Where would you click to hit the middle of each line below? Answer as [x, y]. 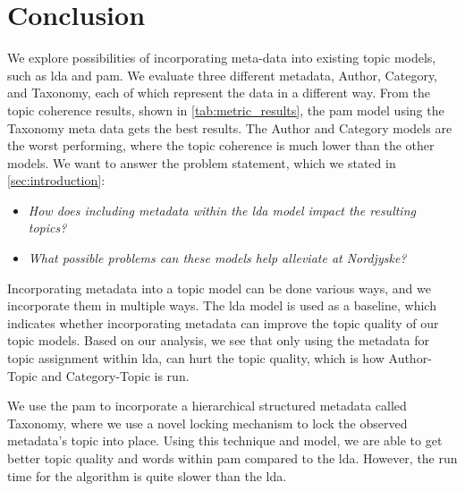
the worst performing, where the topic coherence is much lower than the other [221, 145]
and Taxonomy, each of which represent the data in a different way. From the [219, 93]
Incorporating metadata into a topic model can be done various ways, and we [219, 288]
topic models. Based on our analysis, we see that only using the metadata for [219, 340]
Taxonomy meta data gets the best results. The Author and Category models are [230, 127]
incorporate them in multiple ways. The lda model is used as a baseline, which [222, 305]
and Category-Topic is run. [115, 375]
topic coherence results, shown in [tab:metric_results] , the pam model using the [226, 110]
